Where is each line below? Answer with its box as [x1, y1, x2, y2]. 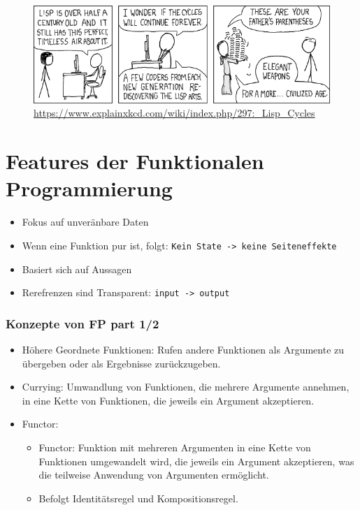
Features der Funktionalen [6, 147, 264, 175]
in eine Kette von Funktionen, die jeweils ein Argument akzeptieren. [22, 393, 315, 407]
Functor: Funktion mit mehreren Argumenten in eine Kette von [38, 439, 311, 454]
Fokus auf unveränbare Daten [22, 214, 149, 229]
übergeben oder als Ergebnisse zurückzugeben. [22, 356, 221, 370]
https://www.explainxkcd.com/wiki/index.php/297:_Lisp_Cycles [34, 105, 315, 120]
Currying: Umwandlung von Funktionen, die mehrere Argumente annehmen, [22, 379, 350, 394]
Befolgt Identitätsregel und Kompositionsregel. [38, 490, 238, 505]
